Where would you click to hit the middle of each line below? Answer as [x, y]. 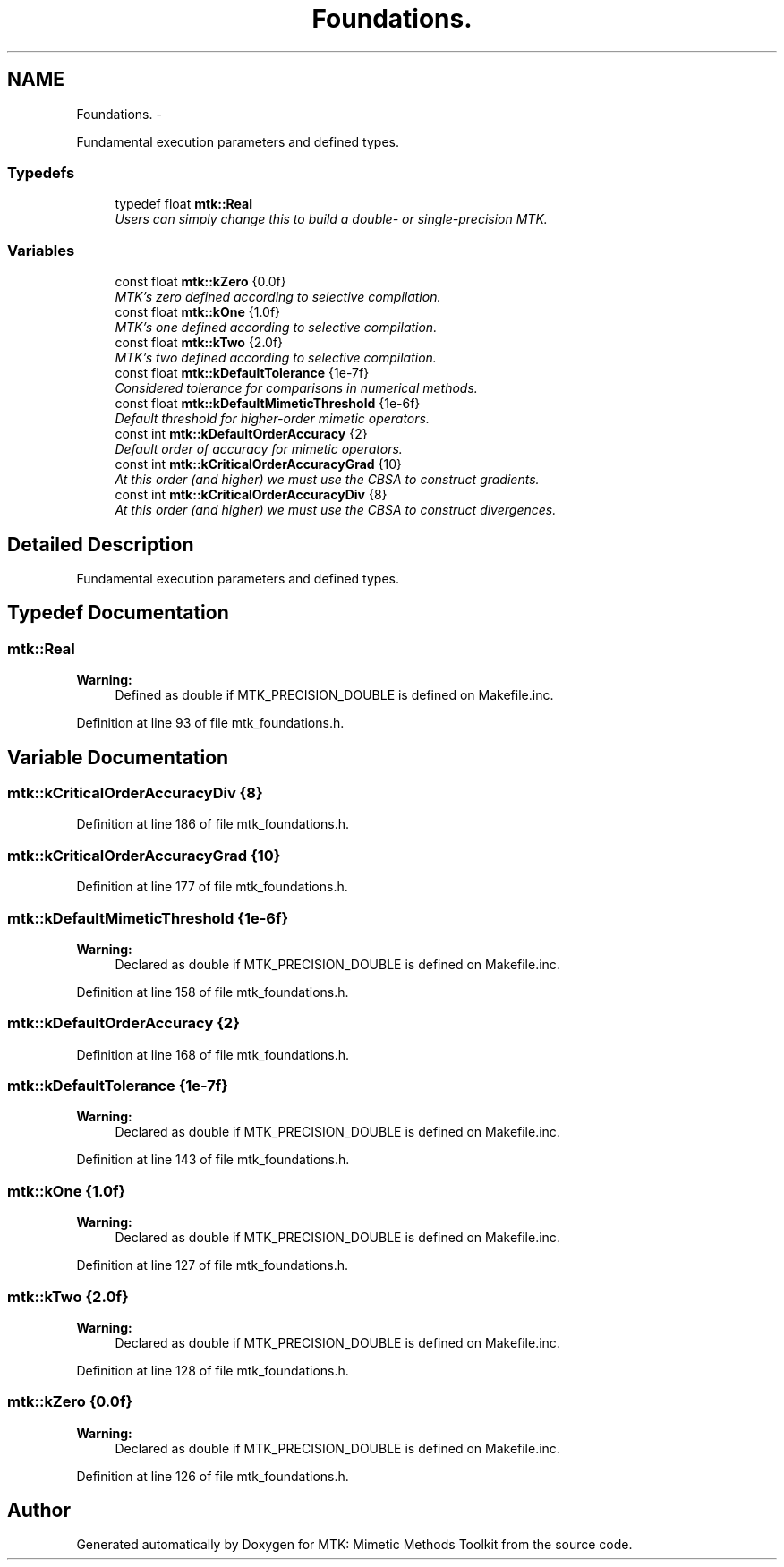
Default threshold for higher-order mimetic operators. [272, 419]
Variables [41, 250]
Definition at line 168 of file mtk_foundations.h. [213, 1054]
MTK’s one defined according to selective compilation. [276, 328]
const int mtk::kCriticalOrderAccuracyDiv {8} [251, 495]
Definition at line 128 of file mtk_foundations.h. [213, 1370]
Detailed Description [101, 544]
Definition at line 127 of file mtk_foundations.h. [213, 1265]
